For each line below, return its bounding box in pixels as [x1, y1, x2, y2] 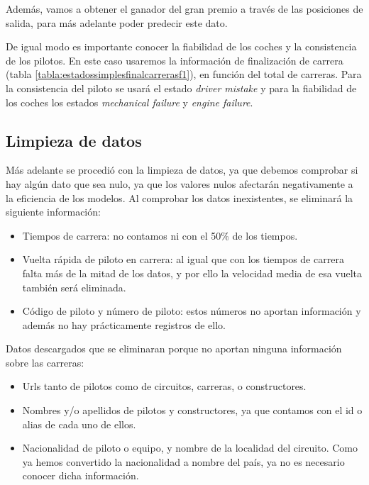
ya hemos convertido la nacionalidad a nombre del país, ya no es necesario [22, 454, 345, 469]
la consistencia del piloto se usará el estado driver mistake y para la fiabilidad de [6, 80, 357, 95]
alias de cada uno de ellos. [22, 416, 136, 431]
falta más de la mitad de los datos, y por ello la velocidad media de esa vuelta [22, 265, 363, 280]
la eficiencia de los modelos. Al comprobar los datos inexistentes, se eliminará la [6, 190, 353, 205]
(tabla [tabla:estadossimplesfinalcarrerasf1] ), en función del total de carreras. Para [6, 67, 362, 82]
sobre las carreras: [6, 355, 84, 369]
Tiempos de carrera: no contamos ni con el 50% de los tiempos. [22, 228, 298, 242]
